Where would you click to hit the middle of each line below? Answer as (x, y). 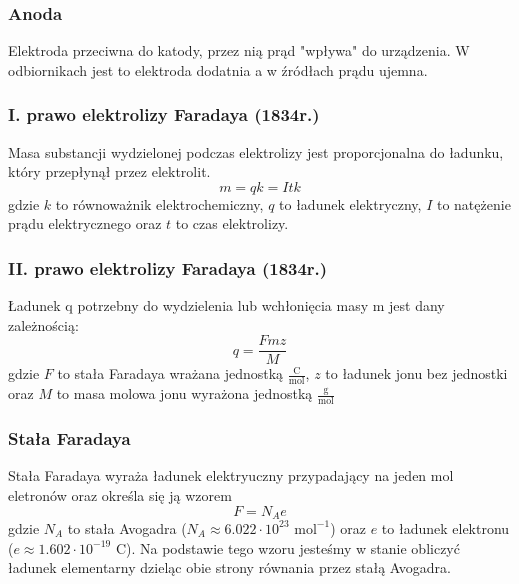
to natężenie (473, 203)
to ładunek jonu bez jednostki (416, 373)
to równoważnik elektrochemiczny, (159, 203)
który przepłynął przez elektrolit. (109, 171)
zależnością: (43, 324)
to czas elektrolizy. (232, 223)
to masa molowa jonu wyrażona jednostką (184, 393)
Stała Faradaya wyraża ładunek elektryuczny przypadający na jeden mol (231, 475)
